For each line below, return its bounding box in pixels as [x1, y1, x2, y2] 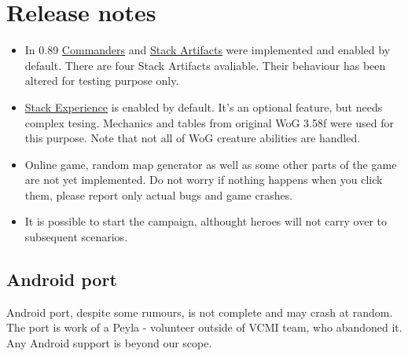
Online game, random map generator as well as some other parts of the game [24, 156, 397, 172]
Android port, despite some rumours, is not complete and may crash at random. [6, 303, 393, 320]
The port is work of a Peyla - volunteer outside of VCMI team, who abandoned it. [6, 319, 402, 336]
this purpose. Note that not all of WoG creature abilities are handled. [24, 130, 361, 146]
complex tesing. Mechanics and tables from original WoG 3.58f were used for [24, 114, 394, 130]
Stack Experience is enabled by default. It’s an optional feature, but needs [24, 98, 383, 115]
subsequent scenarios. [24, 229, 128, 245]
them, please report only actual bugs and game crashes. [24, 186, 293, 203]
